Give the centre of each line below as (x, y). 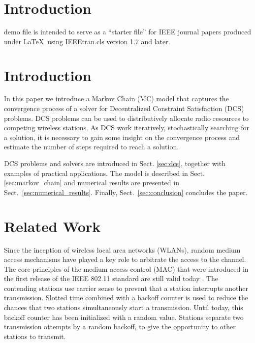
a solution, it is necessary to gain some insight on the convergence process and (122, 137)
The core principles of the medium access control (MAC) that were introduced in (126, 269)
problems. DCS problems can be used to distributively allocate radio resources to (127, 118)
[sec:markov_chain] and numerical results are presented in (92, 183)
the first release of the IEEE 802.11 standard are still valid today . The (111, 278)
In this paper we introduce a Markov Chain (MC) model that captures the (116, 99)
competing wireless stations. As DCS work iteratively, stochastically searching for (127, 128)
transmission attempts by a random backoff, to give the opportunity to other (120, 327)
